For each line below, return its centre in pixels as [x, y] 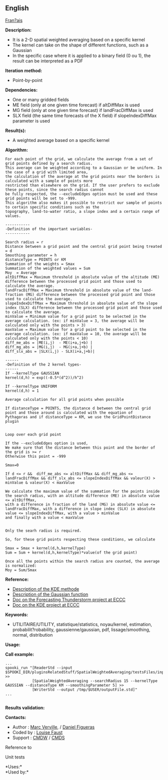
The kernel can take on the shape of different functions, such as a [80, 45]
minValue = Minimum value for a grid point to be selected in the [76, 316]
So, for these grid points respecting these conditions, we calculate [80, 539]
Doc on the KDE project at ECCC [46, 605]
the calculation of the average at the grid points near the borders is [82, 176]
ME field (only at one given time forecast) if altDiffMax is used [76, 105]
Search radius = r [24, 242]
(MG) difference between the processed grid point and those [90, 294]
